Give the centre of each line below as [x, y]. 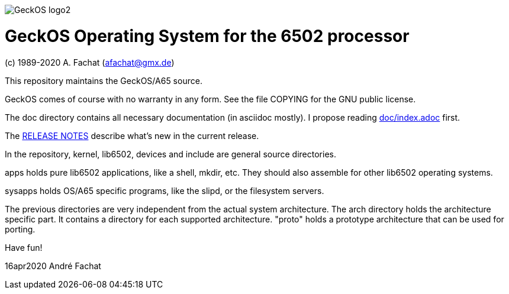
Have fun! [24, 247]
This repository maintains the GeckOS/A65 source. [104, 80]
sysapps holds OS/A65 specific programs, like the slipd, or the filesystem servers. [165, 190]
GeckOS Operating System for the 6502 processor [207, 36]
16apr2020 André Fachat [53, 266]
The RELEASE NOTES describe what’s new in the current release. [132, 135]
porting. [20, 229]
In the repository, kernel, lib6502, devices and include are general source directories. [170, 154]
